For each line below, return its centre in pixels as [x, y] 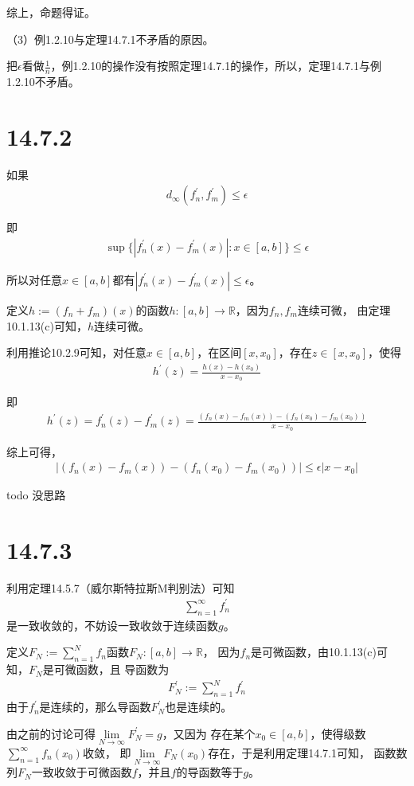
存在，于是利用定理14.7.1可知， [289, 752]
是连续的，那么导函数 [95, 707]
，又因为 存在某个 [209, 733]
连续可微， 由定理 [344, 309]
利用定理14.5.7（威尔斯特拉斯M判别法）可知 [121, 587]
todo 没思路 [36, 495]
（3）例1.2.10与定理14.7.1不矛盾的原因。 [110, 39]
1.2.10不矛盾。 [43, 82]
